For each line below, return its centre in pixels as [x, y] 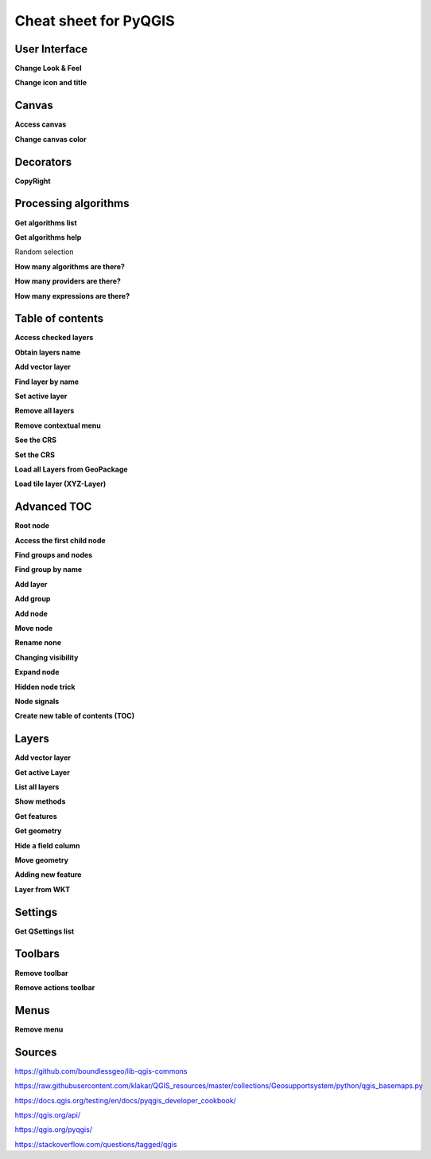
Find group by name [49, 570]
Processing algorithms [72, 204]
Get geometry [38, 831]
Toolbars [37, 954]
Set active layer [41, 396]
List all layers [37, 787]
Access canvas [41, 124]
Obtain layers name [48, 352]
